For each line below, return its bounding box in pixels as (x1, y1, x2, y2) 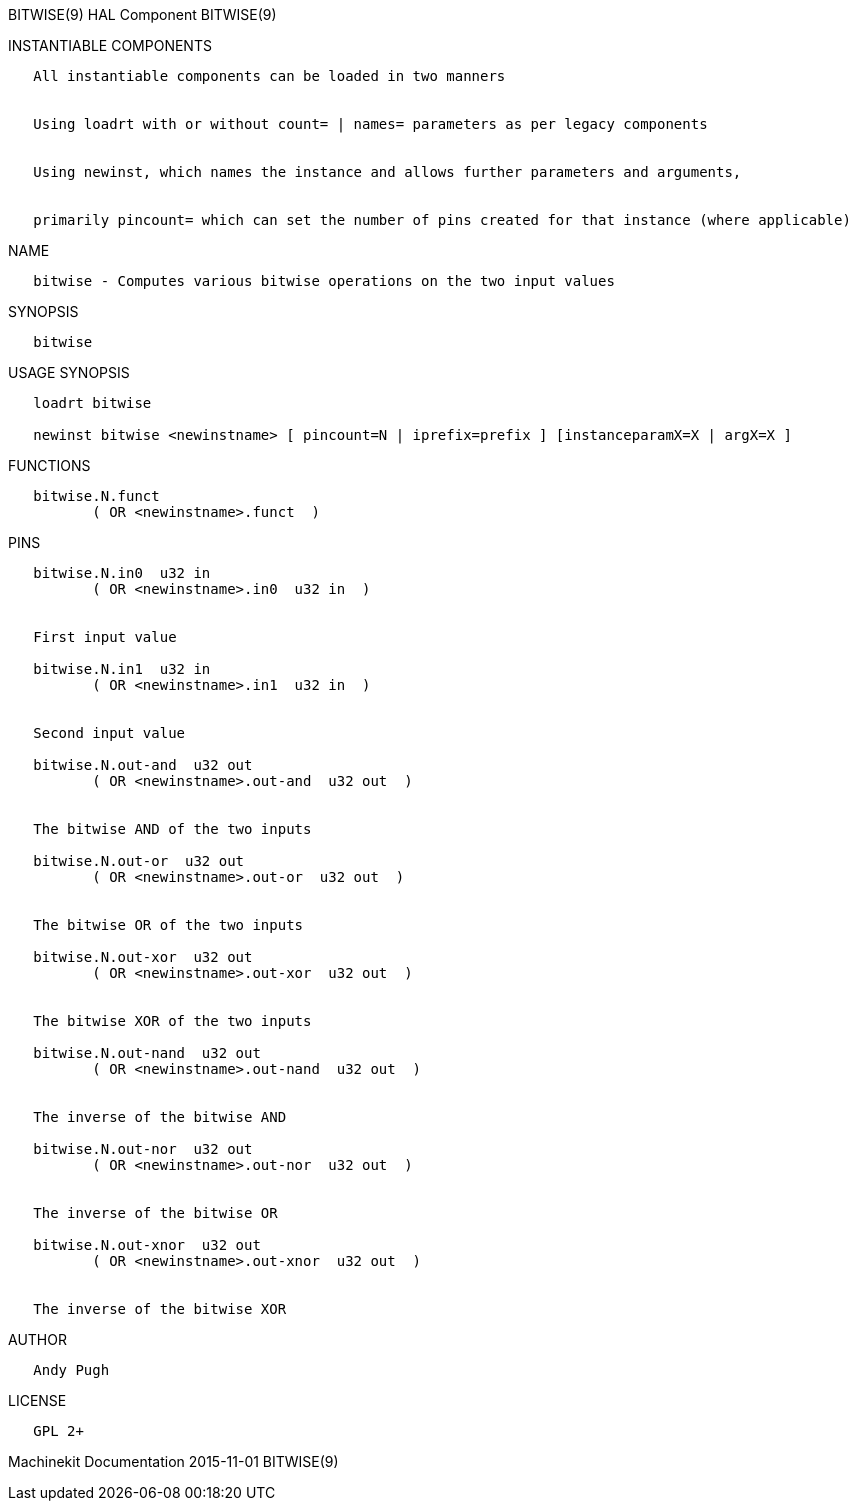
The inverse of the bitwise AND (33, 1109, 287, 1125)
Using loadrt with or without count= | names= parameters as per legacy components (33, 116, 708, 132)
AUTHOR (8, 1331, 67, 1348)
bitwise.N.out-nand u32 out (33, 1045, 261, 1061)
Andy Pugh (33, 1362, 110, 1378)
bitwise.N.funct (33, 488, 160, 504)
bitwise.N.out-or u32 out (33, 853, 245, 869)
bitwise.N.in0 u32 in (33, 565, 211, 581)
